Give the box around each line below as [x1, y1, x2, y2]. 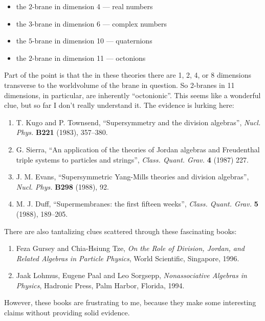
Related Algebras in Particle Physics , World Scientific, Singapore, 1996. [16, 253, 239, 263]
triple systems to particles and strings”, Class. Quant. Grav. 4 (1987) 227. [16, 154, 249, 165]
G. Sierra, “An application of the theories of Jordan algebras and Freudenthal [16, 144, 260, 154]
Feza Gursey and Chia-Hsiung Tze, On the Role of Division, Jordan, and [16, 243, 245, 254]
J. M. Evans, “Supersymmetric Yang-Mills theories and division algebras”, [16, 171, 249, 182]
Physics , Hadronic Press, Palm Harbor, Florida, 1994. [16, 280, 185, 290]
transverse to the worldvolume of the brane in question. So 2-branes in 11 [4, 79, 235, 90]
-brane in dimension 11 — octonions [32, 52, 146, 63]
